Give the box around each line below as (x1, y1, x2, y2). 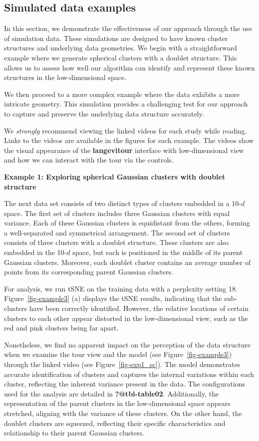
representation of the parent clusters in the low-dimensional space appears (4, 398, 231, 408)
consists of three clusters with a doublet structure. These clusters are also (4, 237, 229, 247)
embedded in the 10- (4, 247, 67, 257)
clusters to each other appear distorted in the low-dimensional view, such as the (4, 312, 248, 323)
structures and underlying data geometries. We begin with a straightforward (4, 42, 237, 53)
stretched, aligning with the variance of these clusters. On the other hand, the (4, 407, 242, 418)
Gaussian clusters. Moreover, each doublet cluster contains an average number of (4, 256, 251, 267)
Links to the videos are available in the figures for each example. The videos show (4, 135, 254, 145)
